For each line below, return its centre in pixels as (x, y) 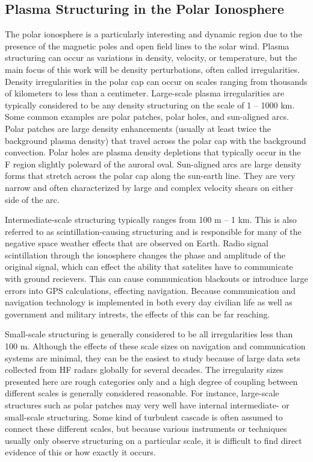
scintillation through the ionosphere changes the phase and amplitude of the (145, 254)
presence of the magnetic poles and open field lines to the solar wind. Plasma (147, 45)
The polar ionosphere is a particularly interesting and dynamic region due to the (153, 34)
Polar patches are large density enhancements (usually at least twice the (138, 128)
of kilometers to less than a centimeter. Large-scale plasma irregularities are (145, 93)
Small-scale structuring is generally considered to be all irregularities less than (149, 334)
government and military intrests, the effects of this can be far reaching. (138, 314)
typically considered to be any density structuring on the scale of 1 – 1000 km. (150, 105)
